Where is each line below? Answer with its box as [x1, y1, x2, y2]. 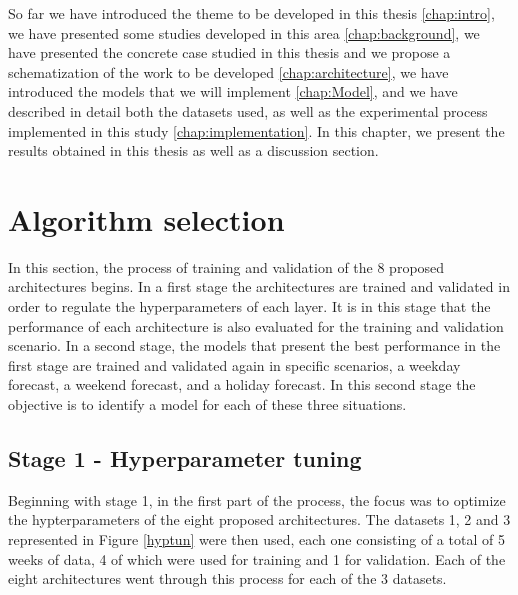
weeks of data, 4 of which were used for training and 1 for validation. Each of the [8, 548, 506, 569]
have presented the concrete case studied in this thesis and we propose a [8, 42, 451, 63]
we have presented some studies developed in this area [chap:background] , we [8, 22, 480, 43]
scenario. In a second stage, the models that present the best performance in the [8, 335, 501, 356]
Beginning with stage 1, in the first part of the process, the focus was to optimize [8, 489, 506, 510]
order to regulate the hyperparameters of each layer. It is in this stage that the [8, 296, 491, 317]
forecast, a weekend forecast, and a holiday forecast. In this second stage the [8, 374, 476, 395]
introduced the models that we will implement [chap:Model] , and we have [8, 81, 458, 102]
